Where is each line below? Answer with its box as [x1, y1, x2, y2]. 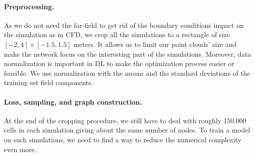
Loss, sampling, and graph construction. [4, 96, 142, 107]
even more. [4, 144, 37, 154]
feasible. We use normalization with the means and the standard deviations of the [4, 67, 250, 78]
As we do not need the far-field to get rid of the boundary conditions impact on [4, 20, 244, 30]
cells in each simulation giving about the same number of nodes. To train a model [4, 125, 250, 135]
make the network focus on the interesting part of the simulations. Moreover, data [4, 48, 251, 59]
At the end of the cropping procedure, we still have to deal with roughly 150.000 [4, 115, 246, 125]
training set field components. [4, 77, 93, 88]
